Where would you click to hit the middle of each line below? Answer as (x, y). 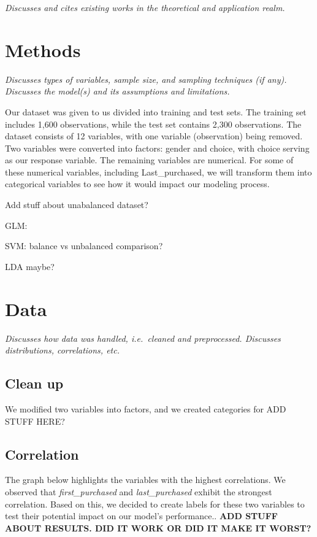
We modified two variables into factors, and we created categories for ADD (146, 408)
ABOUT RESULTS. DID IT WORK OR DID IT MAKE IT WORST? (158, 527)
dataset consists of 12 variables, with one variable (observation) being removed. (154, 136)
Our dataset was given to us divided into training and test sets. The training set (156, 111)
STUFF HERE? (35, 421)
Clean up (34, 383)
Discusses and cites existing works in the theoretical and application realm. (145, 7)
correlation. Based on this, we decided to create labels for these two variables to (155, 504)
